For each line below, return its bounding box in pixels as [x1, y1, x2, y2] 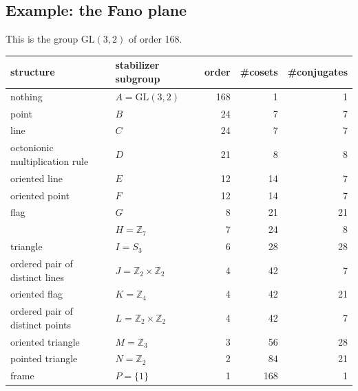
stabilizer [115, 58, 160, 72]
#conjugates [287, 65, 348, 79]
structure [10, 65, 55, 79]
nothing [10, 89, 43, 103]
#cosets [240, 65, 278, 79]
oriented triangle [10, 334, 80, 348]
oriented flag [10, 287, 63, 301]
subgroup [115, 71, 160, 85]
